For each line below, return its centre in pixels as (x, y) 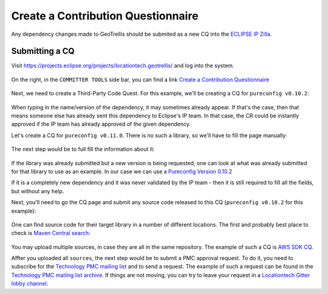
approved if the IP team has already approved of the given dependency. (101, 124)
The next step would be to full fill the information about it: (83, 149)
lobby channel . (30, 284)
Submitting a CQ (43, 51)
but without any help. (38, 191)
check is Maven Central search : (51, 233)
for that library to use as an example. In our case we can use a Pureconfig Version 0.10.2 (122, 171)
